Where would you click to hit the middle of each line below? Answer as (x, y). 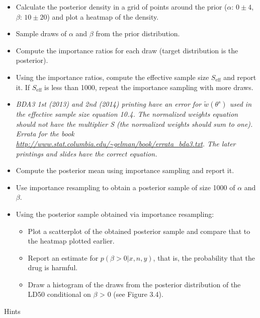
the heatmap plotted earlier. (71, 241)
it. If (23, 87)
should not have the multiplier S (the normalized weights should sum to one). (134, 124)
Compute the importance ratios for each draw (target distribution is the (127, 50)
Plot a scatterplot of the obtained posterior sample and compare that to (139, 231)
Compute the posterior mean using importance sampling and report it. (125, 170)
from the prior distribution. (138, 33)
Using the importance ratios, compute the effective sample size (112, 77)
